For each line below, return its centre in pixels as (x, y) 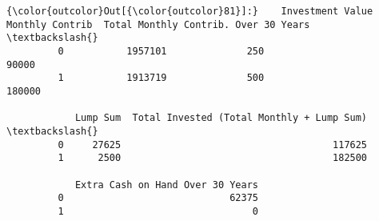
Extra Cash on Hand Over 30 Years (166, 185)
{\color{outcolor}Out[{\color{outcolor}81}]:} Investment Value (190, 11)
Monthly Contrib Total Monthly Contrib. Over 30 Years (158, 24)
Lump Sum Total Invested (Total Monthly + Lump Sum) (221, 118)
